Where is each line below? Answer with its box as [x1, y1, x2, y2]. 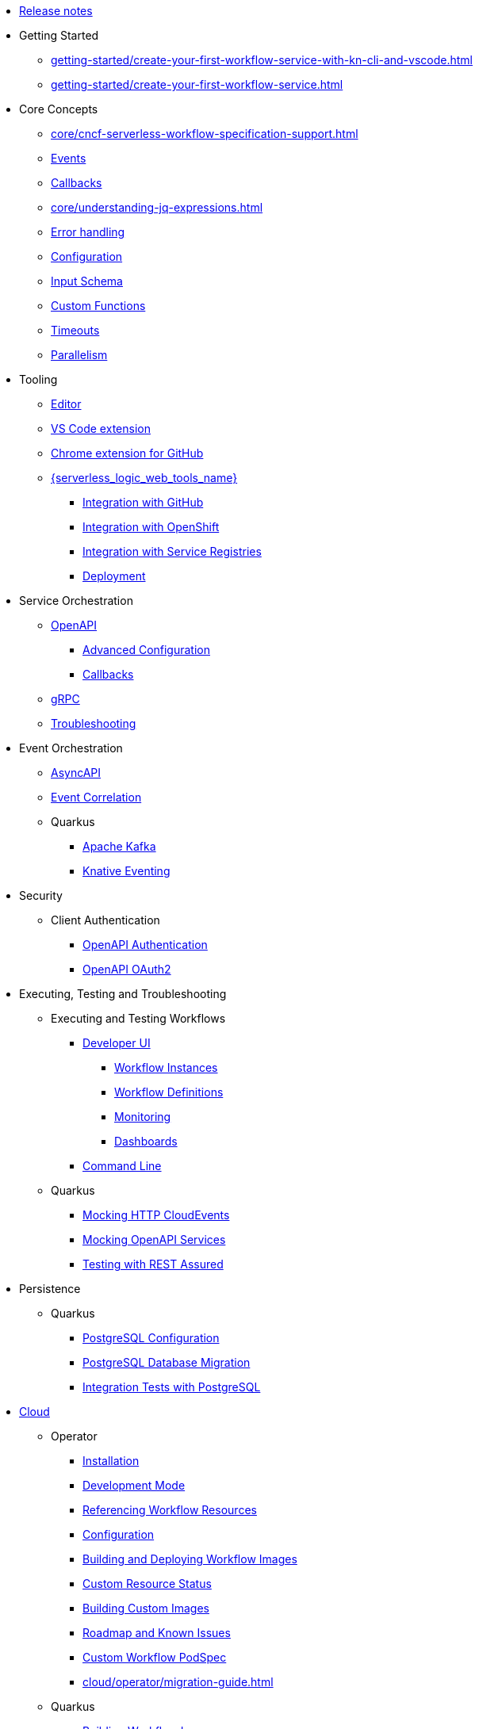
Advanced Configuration [82, 643, 210, 656]
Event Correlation [51, 790, 142, 804]
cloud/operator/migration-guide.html [82, 1675, 274, 1689]
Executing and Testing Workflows [51, 1012, 226, 1025]
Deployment [82, 569, 146, 583]
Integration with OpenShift [82, 520, 220, 534]
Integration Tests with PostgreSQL [82, 1380, 261, 1394]
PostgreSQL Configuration [82, 1331, 220, 1345]
